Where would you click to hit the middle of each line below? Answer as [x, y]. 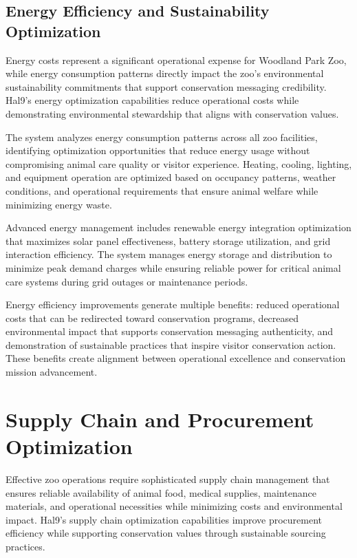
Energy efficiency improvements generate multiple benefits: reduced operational [173, 304]
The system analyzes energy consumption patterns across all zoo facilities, [162, 137]
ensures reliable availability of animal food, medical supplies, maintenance [161, 492]
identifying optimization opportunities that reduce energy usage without [158, 150]
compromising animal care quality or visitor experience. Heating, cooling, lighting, [179, 163]
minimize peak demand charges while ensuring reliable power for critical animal [173, 267]
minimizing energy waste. [59, 204]
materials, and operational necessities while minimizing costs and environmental [174, 506]
